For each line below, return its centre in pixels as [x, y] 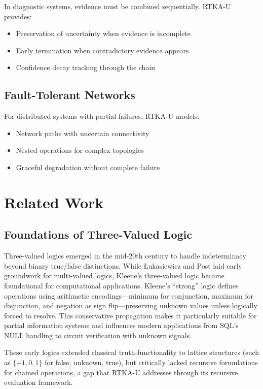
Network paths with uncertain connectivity [83, 133]
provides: [18, 16]
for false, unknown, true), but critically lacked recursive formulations [151, 362]
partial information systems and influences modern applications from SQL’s [121, 325]
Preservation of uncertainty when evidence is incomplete [103, 33]
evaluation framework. [39, 382]
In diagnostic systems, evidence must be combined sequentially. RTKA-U [118, 6]
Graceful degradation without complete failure [88, 167]
